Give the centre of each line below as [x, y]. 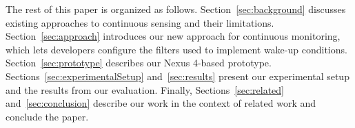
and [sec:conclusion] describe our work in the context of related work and [161, 103]
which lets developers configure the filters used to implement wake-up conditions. [176, 49]
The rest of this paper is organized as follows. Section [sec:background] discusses [176, 9]
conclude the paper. [47, 116]
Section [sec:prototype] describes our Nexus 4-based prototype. [139, 63]
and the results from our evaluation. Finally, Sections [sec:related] [145, 89]
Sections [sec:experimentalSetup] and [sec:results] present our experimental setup [177, 76]
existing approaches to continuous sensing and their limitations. [140, 22]
